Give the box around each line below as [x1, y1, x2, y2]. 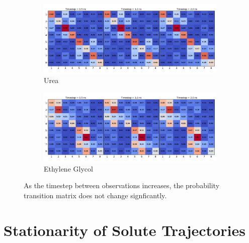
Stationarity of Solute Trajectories [4, 219, 245, 240]
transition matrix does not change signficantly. [24, 190, 167, 200]
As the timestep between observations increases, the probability [24, 180, 220, 191]
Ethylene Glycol [44, 163, 93, 174]
